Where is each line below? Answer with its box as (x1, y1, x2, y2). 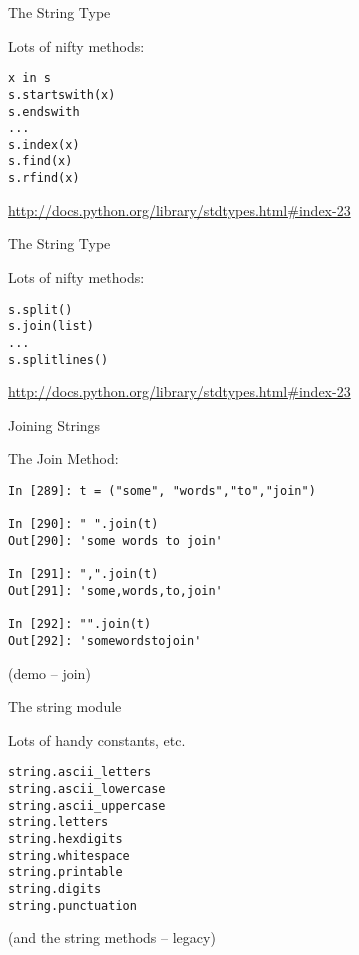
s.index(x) (8, 137, 80, 152)
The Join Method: (8, 448, 119, 469)
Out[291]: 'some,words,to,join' (8, 583, 223, 598)
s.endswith (8, 104, 80, 119)
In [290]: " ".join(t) (8, 517, 159, 532)
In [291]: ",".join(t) (8, 567, 159, 582)
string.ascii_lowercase (8, 781, 166, 796)
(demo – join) (8, 662, 91, 683)
